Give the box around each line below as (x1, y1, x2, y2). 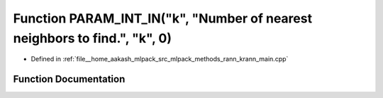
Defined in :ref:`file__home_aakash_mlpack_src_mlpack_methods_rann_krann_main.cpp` (30, 55, 289, 63)
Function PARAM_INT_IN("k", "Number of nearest (13, 11, 312, 26)
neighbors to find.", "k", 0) (13, 30, 172, 46)
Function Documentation (13, 73, 126, 85)
